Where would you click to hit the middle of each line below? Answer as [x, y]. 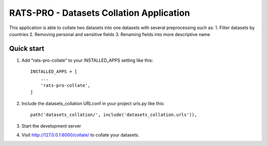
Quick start [27, 49]
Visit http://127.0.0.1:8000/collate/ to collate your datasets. [80, 135]
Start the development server [51, 126]
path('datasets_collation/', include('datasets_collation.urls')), [114, 115]
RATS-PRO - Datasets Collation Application [100, 13]
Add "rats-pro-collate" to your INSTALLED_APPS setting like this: [87, 60]
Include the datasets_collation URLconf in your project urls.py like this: [93, 103]
